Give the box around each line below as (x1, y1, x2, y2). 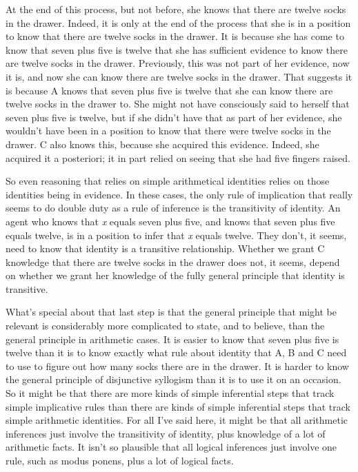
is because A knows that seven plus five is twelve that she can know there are (6, 83, 333, 97)
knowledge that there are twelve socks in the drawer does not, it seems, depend (6, 254, 340, 269)
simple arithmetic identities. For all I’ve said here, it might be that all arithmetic (6, 413, 348, 427)
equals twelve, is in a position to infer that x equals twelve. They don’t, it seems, (6, 227, 347, 242)
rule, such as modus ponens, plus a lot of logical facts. (6, 453, 234, 467)
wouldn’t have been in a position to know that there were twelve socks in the (6, 123, 331, 138)
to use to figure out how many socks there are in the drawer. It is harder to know (6, 358, 349, 373)
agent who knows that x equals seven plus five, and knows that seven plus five (6, 214, 335, 228)
